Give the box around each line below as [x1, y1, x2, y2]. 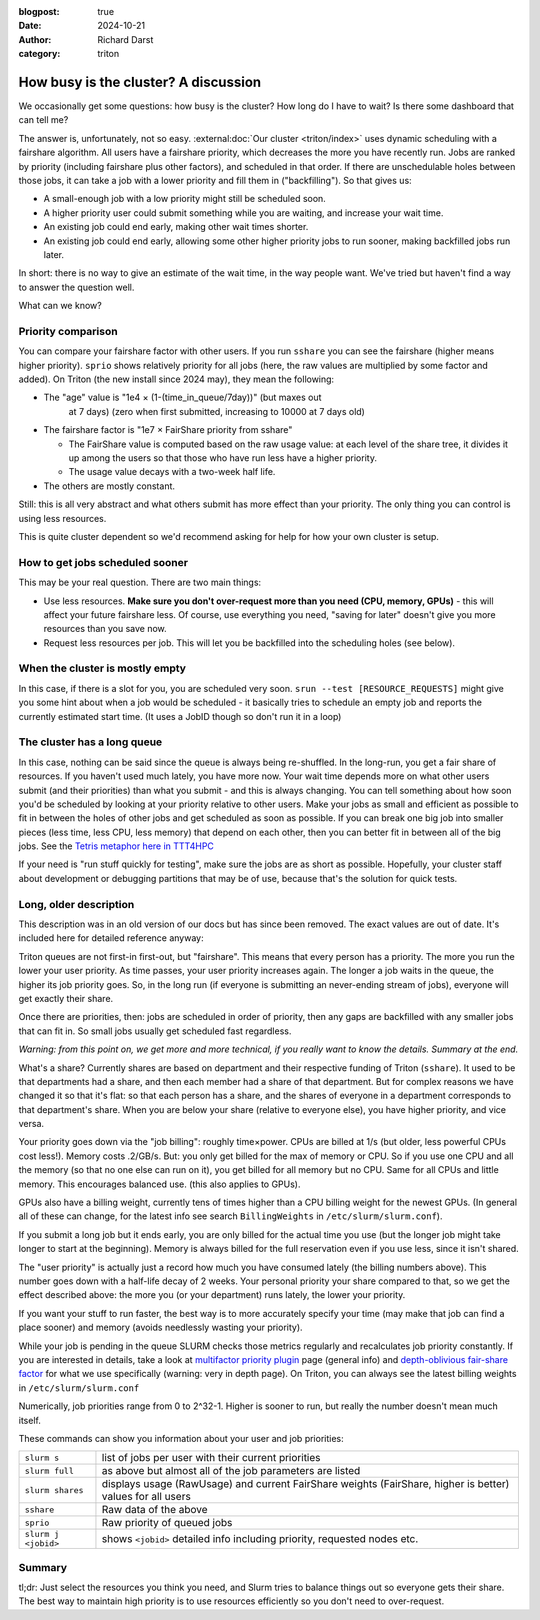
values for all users [101, 1490, 192, 1504]
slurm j [24, 1529, 60, 1540]
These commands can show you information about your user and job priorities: [18, 1432, 344, 1444]
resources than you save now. [43, 623, 167, 635]
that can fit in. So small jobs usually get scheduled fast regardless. [18, 1025, 292, 1037]
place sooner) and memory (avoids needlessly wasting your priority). [18, 1321, 304, 1334]
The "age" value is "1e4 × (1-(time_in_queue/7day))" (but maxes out [43, 391, 322, 404]
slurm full [24, 1465, 75, 1476]
